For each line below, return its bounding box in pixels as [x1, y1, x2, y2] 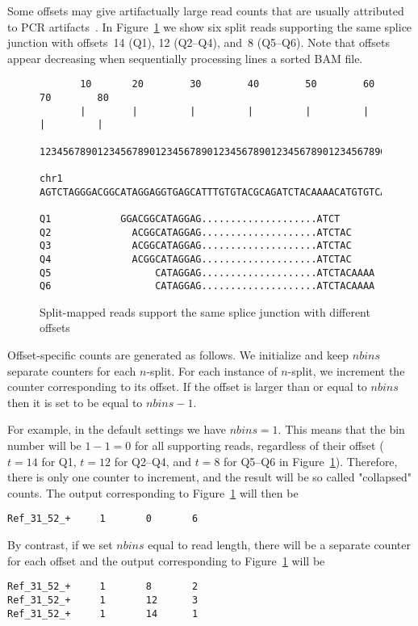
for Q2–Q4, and [114, 452, 191, 469]
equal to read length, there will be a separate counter [148, 536, 411, 553]
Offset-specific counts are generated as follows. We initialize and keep [7, 347, 349, 363]
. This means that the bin [278, 421, 405, 438]
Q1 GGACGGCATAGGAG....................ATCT [40, 212, 341, 225]
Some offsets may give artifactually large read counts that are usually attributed [7, 2, 404, 19]
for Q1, [41, 452, 77, 469]
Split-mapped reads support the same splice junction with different [40, 303, 370, 320]
